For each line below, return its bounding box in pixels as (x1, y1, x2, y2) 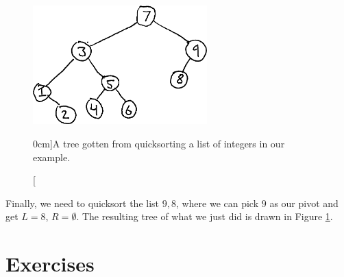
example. (33, 149, 71, 164)
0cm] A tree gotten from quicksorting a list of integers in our (33, 136, 285, 150)
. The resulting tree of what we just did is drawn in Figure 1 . (76, 209, 333, 224)
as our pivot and (269, 195, 339, 210)
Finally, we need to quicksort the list (5, 195, 159, 210)
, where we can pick (175, 195, 259, 210)
